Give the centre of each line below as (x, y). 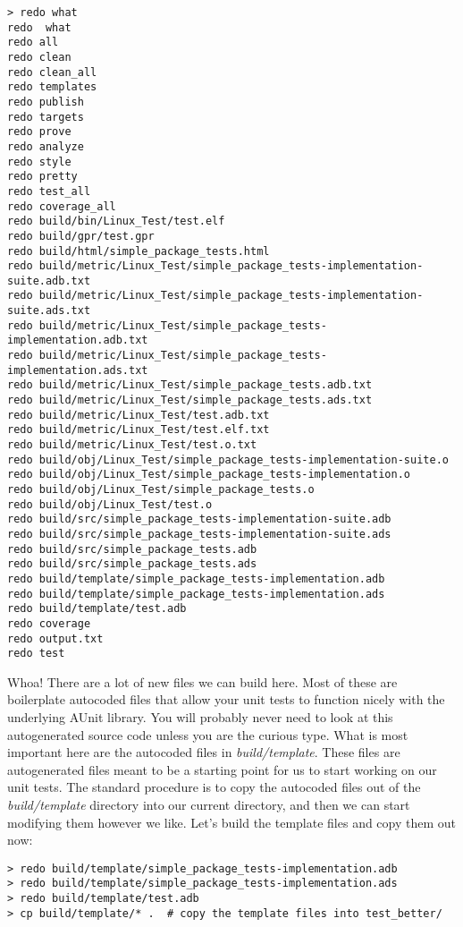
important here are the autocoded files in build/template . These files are (204, 752)
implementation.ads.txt (78, 370)
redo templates (52, 87)
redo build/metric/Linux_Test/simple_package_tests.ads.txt (190, 400)
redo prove (39, 132)
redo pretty (42, 177)
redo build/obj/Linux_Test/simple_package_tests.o (161, 489)
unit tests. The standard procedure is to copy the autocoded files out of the (214, 787)
